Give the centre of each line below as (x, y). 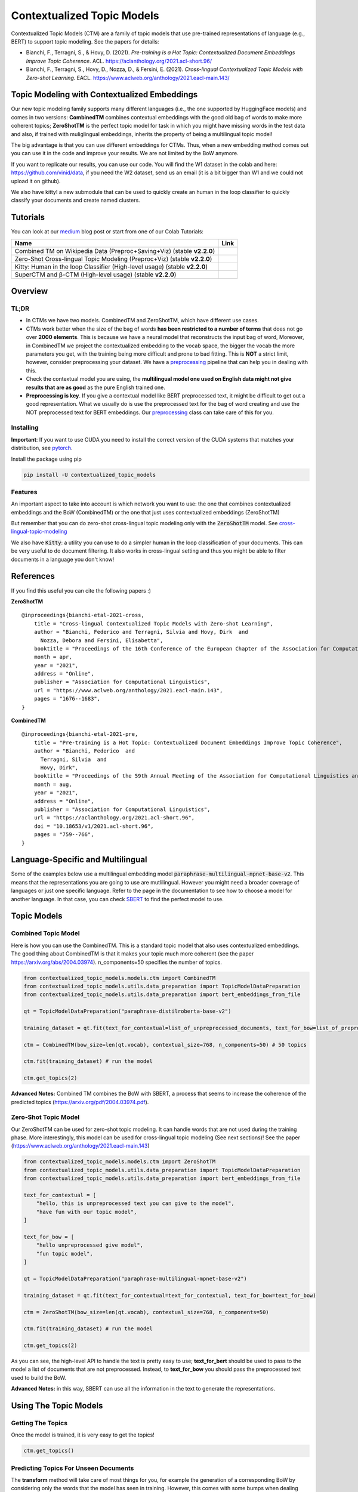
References (33, 576)
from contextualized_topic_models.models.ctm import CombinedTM (120, 978)
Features (24, 492)
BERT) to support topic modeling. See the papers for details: (85, 41)
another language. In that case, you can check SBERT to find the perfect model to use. (117, 899)
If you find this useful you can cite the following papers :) (81, 590)
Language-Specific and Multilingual (79, 860)
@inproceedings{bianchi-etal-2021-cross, (83, 615)
